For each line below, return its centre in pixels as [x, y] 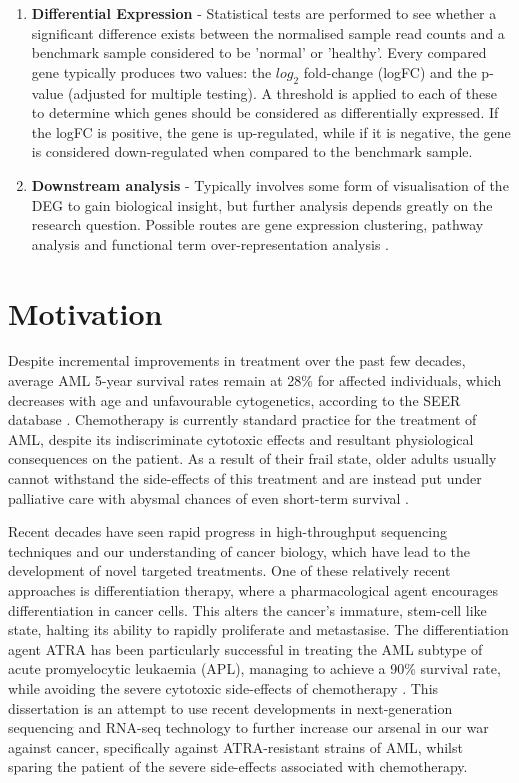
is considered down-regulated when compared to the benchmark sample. [252, 151]
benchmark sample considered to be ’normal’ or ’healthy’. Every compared [259, 52]
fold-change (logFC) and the [390, 71]
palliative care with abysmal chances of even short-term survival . [209, 497]
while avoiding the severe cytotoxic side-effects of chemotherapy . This [223, 687]
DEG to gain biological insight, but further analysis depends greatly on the [262, 204]
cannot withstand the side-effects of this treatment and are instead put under [245, 478]
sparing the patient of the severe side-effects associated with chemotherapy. [238, 766]
